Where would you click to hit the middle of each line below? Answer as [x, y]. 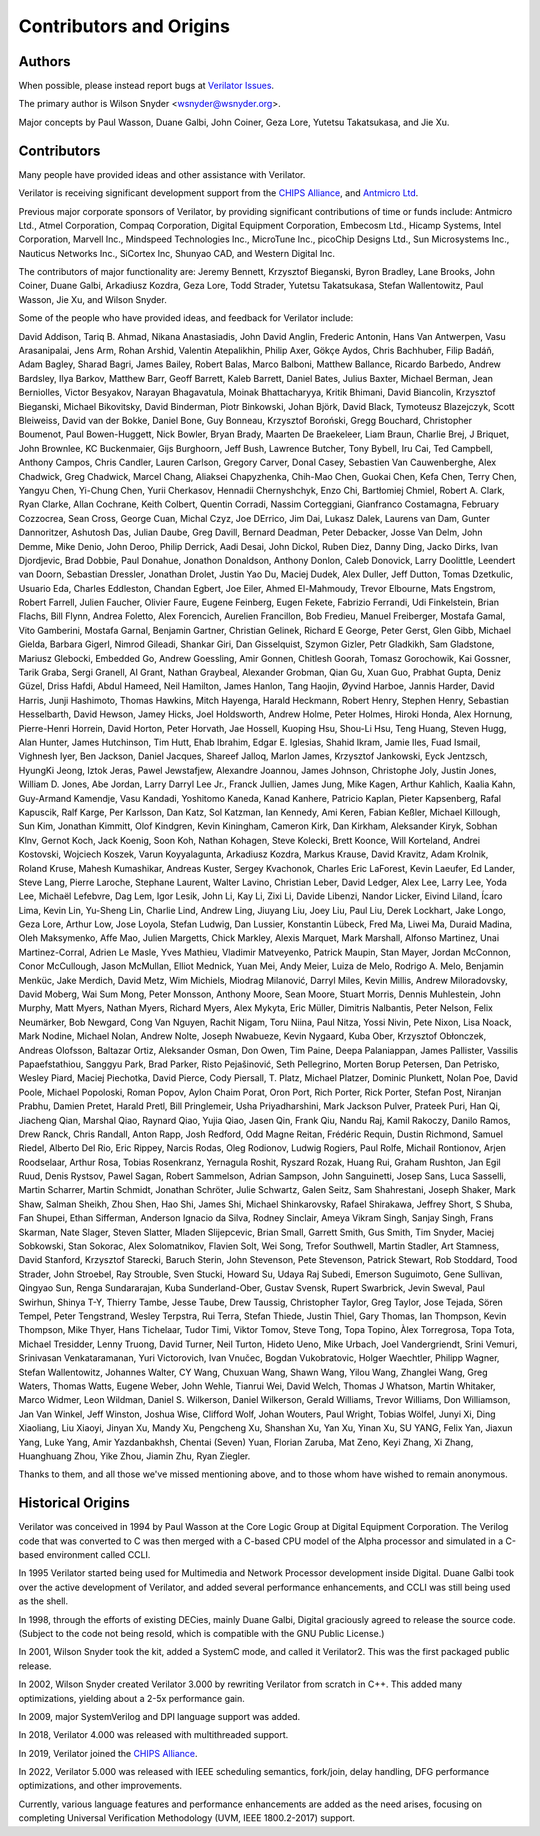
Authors [44, 61]
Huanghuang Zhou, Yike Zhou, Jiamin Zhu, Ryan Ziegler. [134, 1456]
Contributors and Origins [124, 26]
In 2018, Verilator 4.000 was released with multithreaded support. [153, 1735]
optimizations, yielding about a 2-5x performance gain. [131, 1698]
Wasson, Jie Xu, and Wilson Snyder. [92, 299]
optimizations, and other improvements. [100, 1786]
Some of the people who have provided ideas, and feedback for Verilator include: [186, 318]
